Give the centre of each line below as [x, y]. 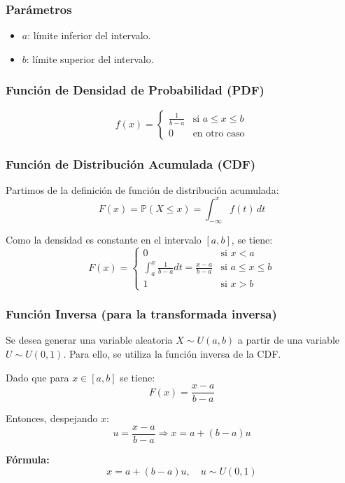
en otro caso [219, 133]
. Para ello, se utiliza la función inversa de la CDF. [172, 354]
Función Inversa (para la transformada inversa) [141, 314]
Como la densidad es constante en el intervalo [104, 239]
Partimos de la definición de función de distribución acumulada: [142, 189]
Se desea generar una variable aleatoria [89, 340]
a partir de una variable [288, 340]
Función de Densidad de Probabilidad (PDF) [135, 90]
